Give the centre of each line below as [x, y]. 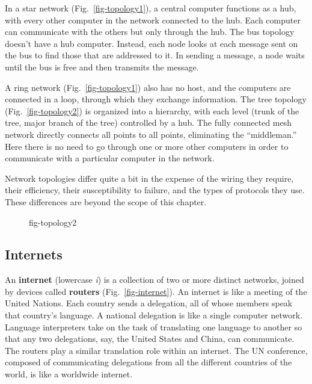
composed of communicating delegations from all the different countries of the [148, 362]
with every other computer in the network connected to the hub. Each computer [153, 20]
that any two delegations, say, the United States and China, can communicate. [150, 339]
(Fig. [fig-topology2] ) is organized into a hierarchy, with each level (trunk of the [152, 110]
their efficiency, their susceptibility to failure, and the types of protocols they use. [155, 190]
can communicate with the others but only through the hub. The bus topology [150, 32]
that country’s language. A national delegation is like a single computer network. [154, 315]
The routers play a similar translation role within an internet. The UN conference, [156, 350]
